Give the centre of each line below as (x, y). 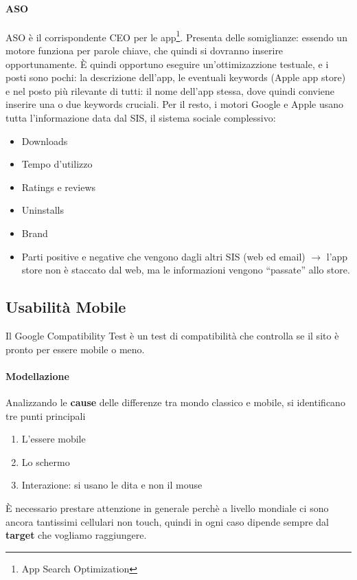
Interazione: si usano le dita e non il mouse (112, 485)
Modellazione (37, 376)
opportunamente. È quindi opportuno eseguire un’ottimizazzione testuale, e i (167, 64)
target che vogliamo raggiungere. (76, 535)
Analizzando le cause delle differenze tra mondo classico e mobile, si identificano (175, 402)
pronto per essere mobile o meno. (75, 349)
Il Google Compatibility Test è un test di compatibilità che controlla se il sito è (172, 335)
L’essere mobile (54, 439)
